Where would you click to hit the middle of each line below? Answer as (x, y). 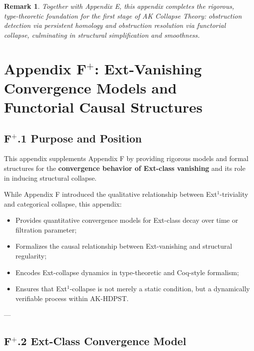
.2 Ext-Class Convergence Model (102, 341)
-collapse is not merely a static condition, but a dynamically (160, 289)
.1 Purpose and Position (80, 138)
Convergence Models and (91, 87)
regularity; (31, 256)
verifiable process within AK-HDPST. (72, 298)
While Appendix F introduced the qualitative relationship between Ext (111, 194)
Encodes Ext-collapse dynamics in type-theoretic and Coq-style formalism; (127, 272)
